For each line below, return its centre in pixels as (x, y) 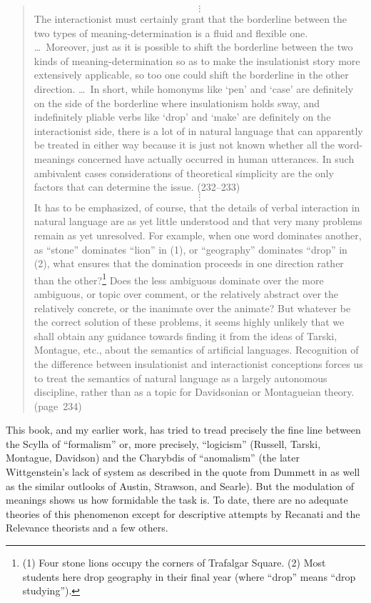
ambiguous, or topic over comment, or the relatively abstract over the (186, 293)
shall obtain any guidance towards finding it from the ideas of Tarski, (185, 335)
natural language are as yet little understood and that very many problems (198, 221)
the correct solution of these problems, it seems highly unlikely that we (189, 322)
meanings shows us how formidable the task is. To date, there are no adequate (177, 500)
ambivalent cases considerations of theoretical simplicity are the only (184, 173)
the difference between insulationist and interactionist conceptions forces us (198, 363)
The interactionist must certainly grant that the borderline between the (190, 19)
